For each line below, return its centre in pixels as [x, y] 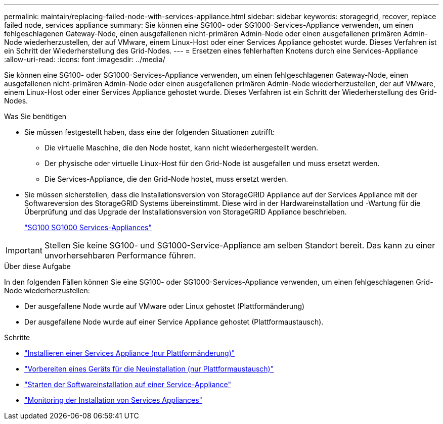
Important [24, 250]
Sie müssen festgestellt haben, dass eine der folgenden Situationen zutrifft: [150, 132]
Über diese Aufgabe [37, 266]
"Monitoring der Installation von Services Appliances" [114, 400]
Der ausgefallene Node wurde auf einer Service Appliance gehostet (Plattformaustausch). [174, 322]
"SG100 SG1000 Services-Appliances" [88, 227]
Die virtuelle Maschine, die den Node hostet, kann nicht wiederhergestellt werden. [181, 148]
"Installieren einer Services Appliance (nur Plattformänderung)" [130, 353]
